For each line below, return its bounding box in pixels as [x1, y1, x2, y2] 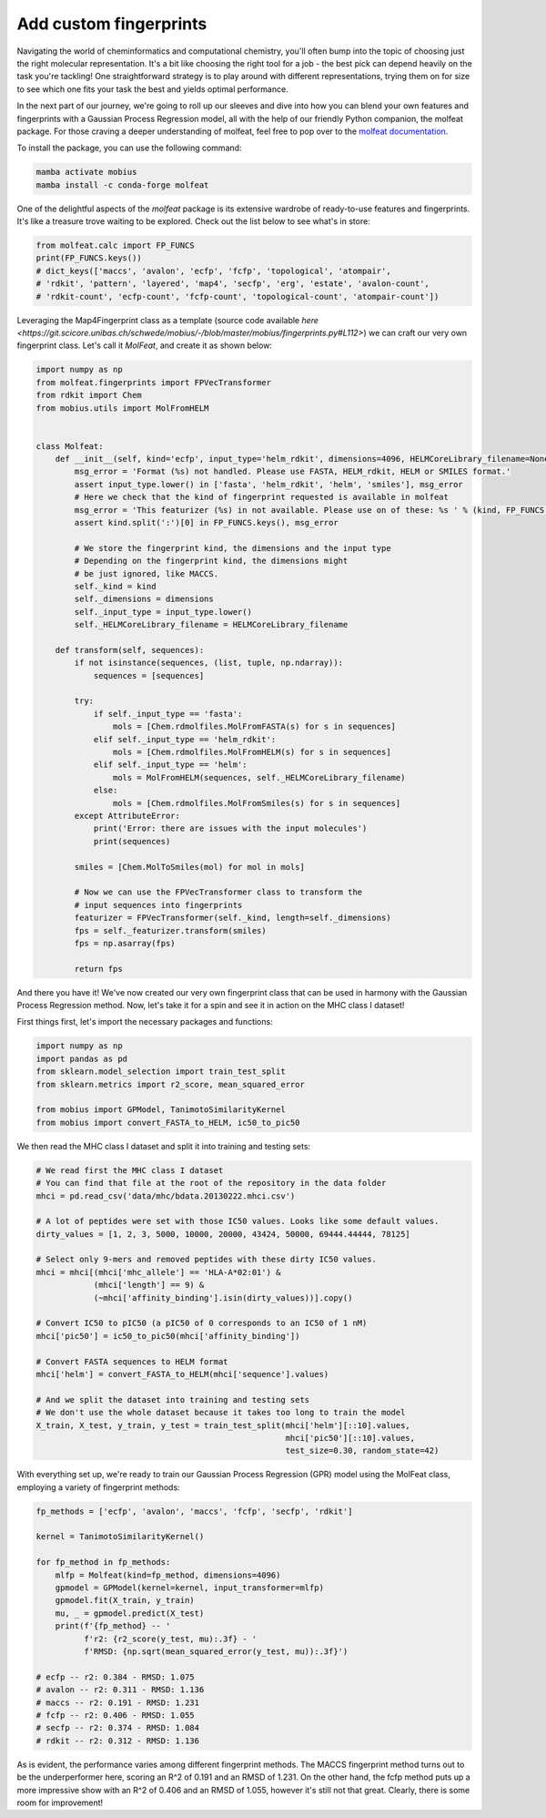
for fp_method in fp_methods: [35, 1558, 171, 1568]
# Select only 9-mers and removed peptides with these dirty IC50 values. [35, 1254, 378, 1265]
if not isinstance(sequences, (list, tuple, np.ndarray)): [74, 658, 344, 669]
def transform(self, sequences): [55, 645, 205, 655]
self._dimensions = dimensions [74, 594, 214, 605]
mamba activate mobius [35, 167, 137, 178]
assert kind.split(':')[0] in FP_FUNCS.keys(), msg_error [74, 517, 339, 528]
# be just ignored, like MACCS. [74, 568, 218, 578]
